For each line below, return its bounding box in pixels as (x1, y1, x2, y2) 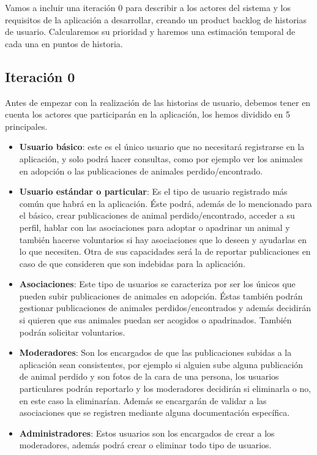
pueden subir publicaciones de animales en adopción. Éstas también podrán (19, 289, 303, 302)
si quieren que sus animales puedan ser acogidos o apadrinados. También (19, 314, 292, 326)
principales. (5, 119, 48, 132)
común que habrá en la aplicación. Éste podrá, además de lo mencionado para (19, 197, 312, 209)
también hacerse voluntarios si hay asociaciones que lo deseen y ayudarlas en (19, 233, 307, 246)
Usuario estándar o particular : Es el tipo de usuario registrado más (19, 185, 288, 198)
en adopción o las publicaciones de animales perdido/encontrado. (19, 164, 263, 177)
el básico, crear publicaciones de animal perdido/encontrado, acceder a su (19, 209, 295, 222)
